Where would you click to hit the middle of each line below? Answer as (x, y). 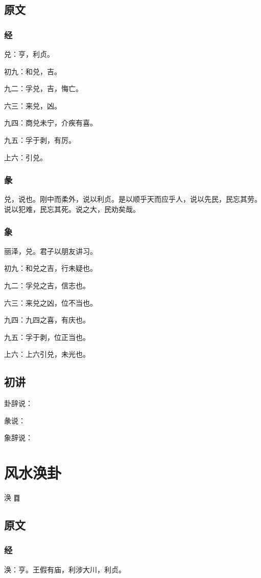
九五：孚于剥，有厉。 (40, 140)
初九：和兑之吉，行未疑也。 (51, 268)
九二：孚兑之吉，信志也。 (47, 285)
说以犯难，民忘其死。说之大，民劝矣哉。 (72, 209)
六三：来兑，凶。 (33, 105)
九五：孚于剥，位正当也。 (47, 337)
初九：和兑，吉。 (33, 71)
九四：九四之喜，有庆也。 (47, 320)
